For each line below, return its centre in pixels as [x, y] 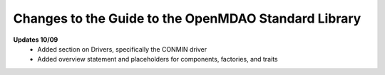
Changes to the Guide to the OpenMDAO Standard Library [187, 18]
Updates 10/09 [36, 40]
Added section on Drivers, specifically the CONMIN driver [122, 49]
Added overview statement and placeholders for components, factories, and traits [158, 59]
